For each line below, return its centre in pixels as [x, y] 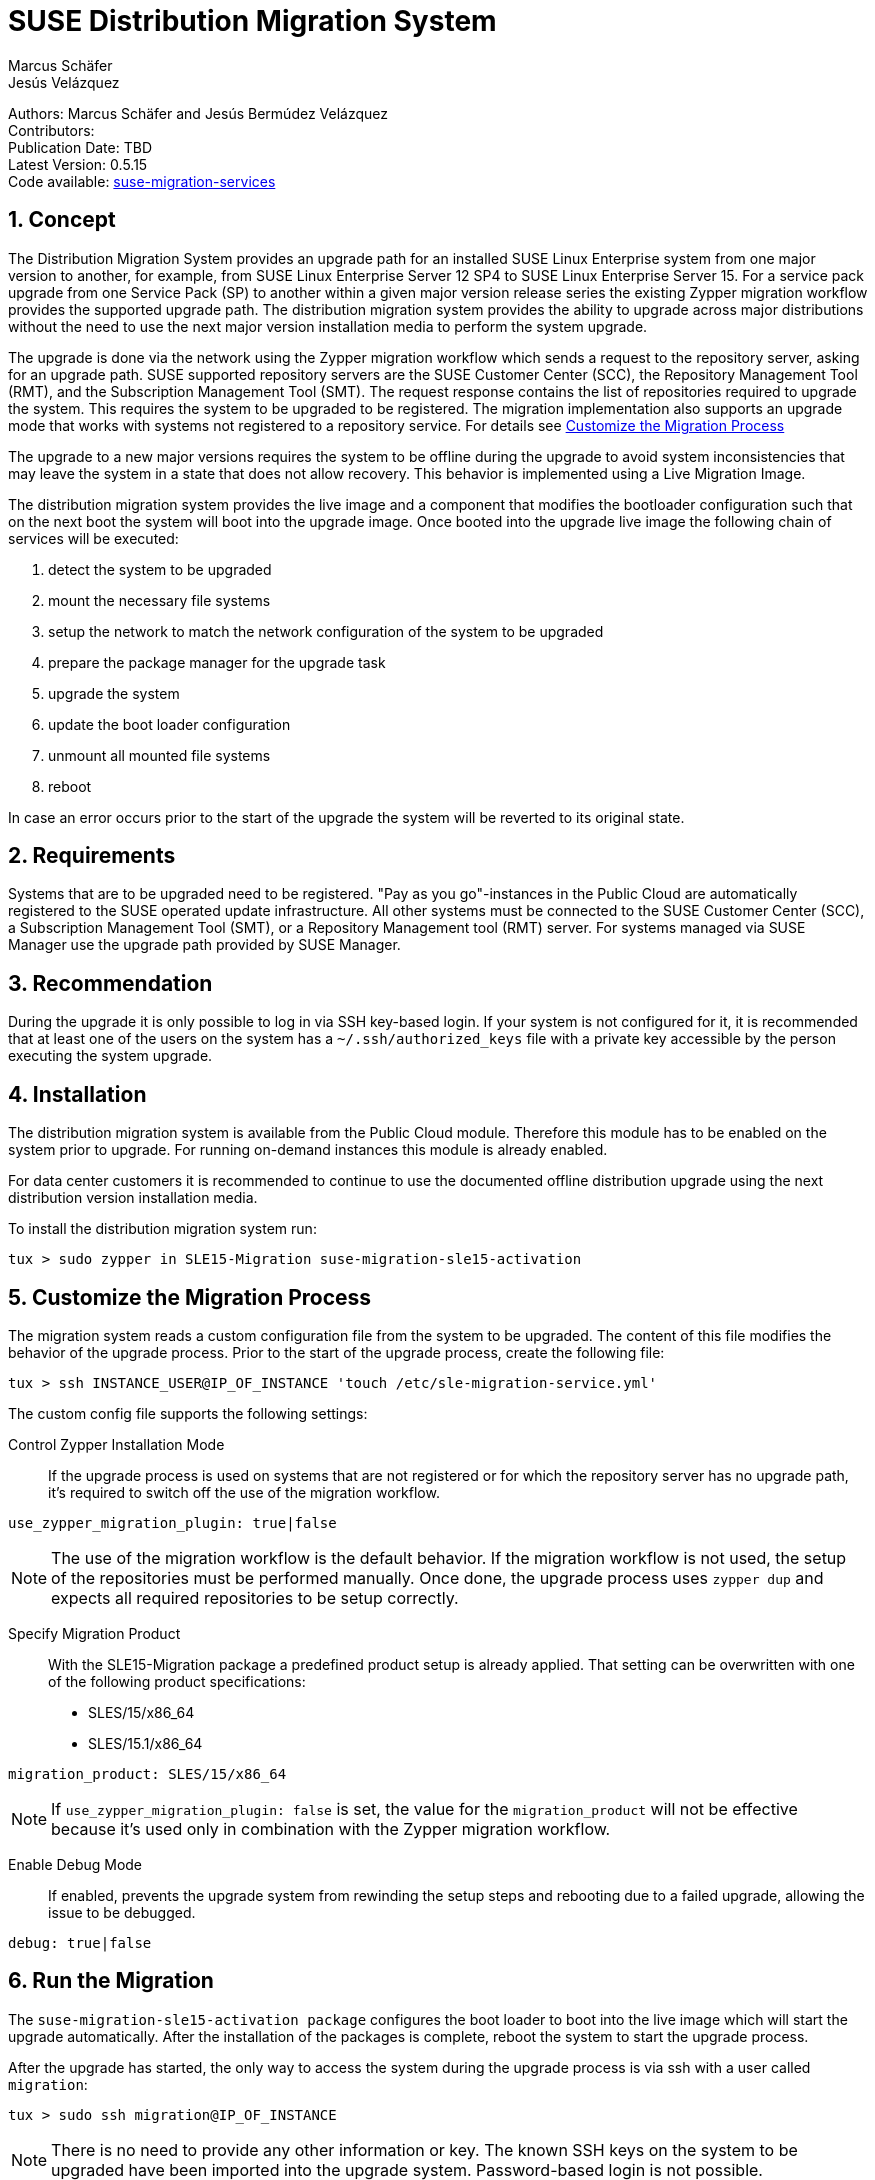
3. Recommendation [110, 983]
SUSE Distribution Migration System [252, 21]
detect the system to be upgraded [160, 569]
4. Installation [77, 1094]
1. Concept [62, 220]
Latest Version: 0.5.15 [78, 164]
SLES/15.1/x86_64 [145, 1743]
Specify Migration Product [94, 1633]
